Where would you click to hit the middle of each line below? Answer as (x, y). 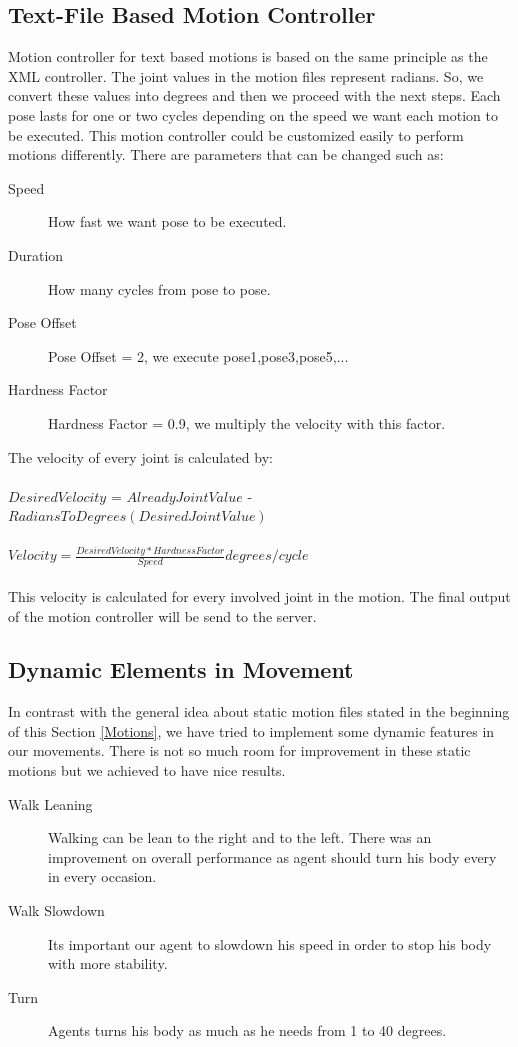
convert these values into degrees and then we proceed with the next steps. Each (254, 95)
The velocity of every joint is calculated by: (140, 456)
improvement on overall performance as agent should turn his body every (272, 856)
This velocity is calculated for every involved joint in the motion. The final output (259, 595)
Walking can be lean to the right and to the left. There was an (240, 837)
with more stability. (108, 963)
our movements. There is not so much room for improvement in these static (239, 750)
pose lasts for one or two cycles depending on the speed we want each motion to (253, 114)
